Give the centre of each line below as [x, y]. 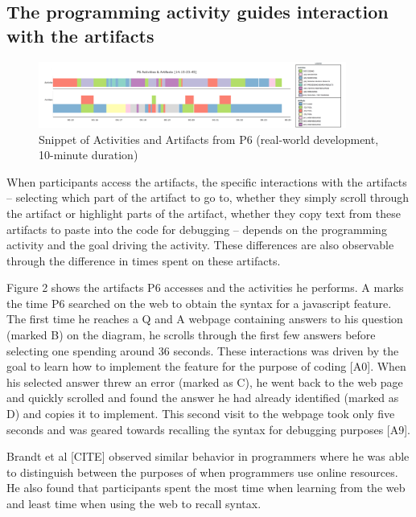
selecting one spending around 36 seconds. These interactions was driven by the [203, 350]
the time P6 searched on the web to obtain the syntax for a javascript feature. [199, 303]
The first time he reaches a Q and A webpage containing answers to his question [205, 319]
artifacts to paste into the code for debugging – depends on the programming [197, 229]
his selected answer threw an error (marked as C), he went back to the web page [205, 382]
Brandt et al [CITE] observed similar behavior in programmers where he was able [208, 456]
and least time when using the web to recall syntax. [134, 503]
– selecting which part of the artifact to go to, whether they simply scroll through [208, 197]
